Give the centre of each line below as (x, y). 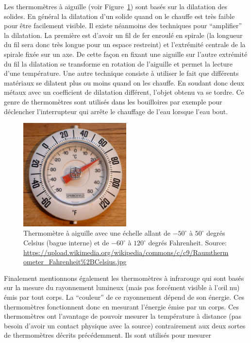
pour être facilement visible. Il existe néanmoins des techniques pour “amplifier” (123, 26)
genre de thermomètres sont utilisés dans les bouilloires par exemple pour (113, 101)
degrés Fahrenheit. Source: (187, 243)
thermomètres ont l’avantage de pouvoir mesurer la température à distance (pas (123, 316)
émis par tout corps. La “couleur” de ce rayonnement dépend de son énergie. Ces (124, 297)
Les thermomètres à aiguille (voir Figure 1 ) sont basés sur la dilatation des (116, 6)
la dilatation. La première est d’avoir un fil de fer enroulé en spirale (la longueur (123, 35)
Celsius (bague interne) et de (66, 243)
